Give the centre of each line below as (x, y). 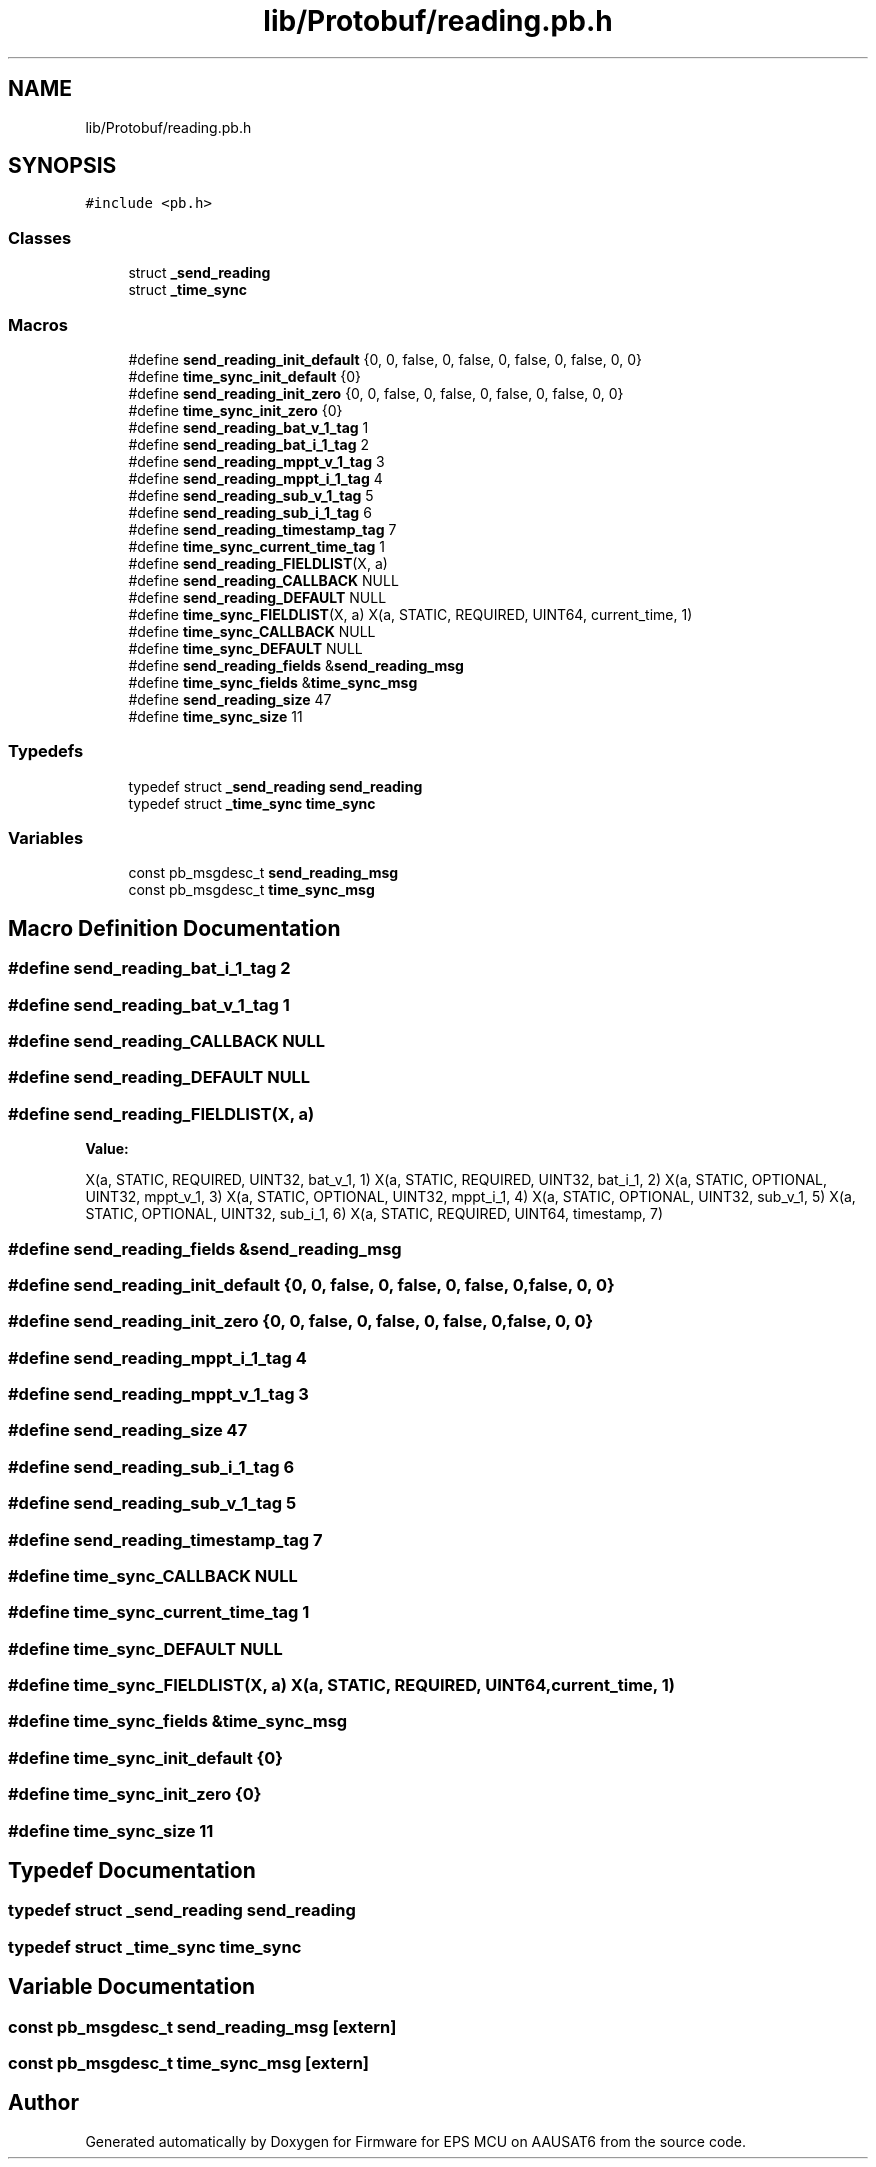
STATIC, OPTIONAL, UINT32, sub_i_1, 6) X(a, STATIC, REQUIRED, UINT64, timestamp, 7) (374, 1214)
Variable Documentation (132, 1987)
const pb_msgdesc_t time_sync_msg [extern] (189, 2062)
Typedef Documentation (132, 1870)
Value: (107, 1149)
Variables (46, 838)
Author (43, 2103)
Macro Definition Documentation (174, 928)
